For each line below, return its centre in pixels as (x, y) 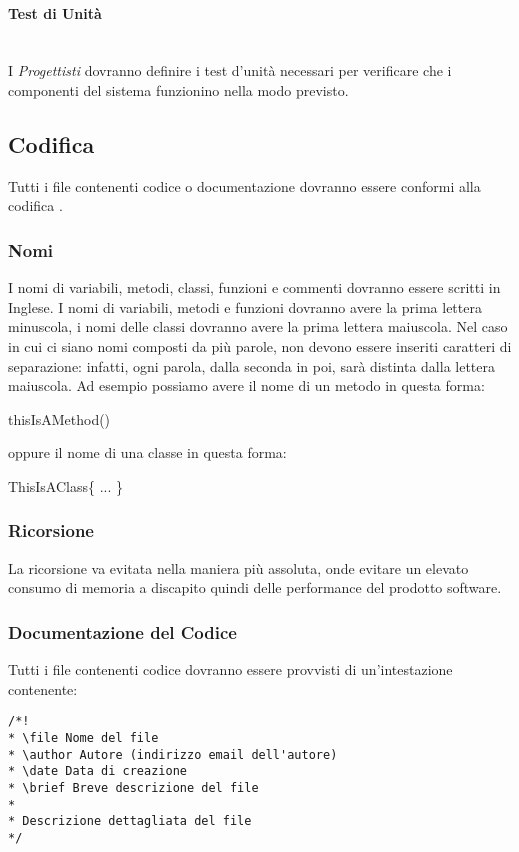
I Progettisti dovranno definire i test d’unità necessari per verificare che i (230, 70)
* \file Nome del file (83, 738)
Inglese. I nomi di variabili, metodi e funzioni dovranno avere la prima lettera (245, 306)
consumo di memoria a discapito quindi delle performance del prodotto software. (255, 587)
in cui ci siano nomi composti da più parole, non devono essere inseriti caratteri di (260, 345)
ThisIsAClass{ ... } (66, 485)
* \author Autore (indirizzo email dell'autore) (173, 754)
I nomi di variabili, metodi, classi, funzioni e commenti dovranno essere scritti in (254, 287)
